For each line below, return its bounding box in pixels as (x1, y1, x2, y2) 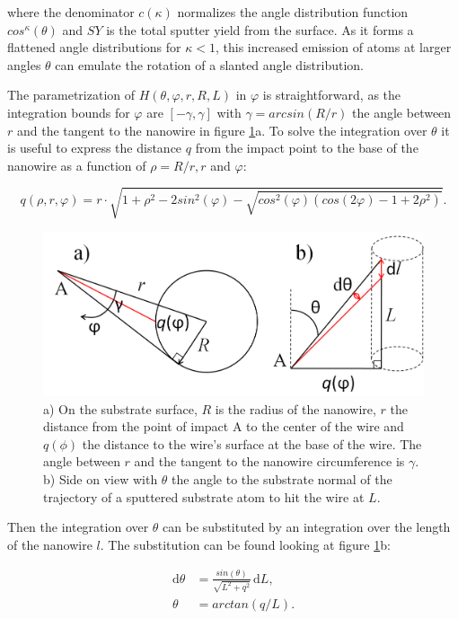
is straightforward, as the (262, 85, 401, 104)
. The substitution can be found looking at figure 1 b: (100, 535, 391, 553)
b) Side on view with (43, 470, 158, 489)
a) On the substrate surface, (43, 399, 198, 418)
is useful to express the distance (7, 138, 182, 157)
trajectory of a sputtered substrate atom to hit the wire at (43, 487, 365, 506)
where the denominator (7, 3, 135, 21)
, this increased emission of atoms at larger (215, 38, 452, 57)
